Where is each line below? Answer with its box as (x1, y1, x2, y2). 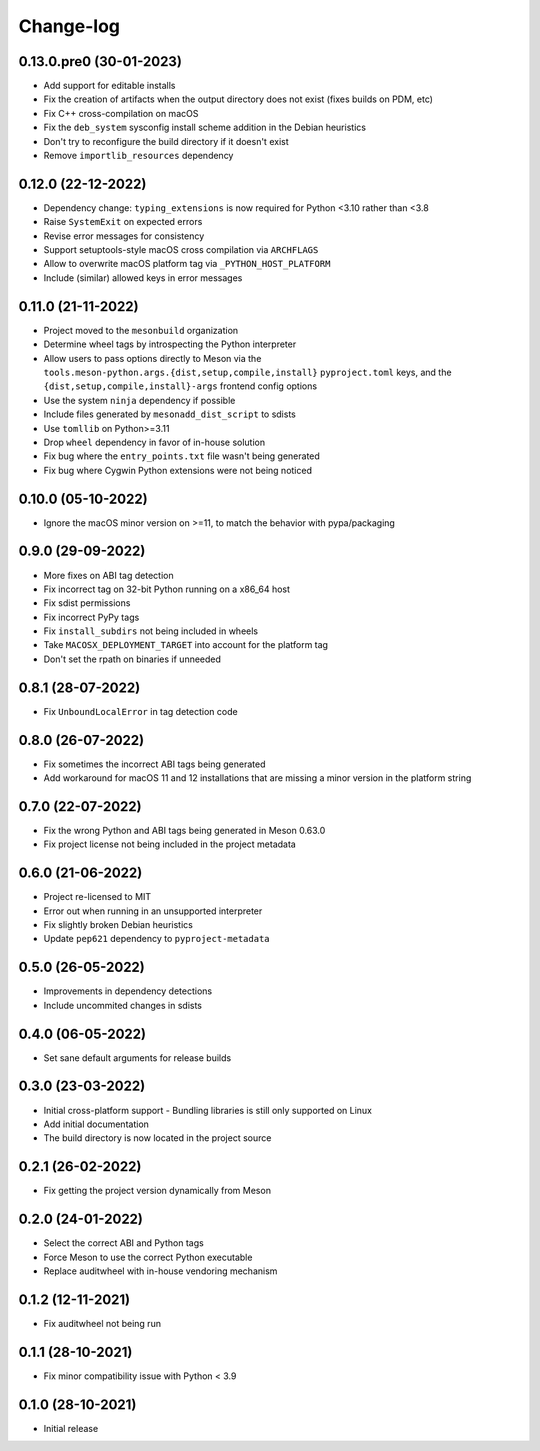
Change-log (18, 15, 120, 37)
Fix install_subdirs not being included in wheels (43, 625, 259, 637)
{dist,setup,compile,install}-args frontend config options (43, 380, 318, 392)
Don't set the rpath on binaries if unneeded (43, 653, 222, 665)
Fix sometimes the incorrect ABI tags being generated (43, 758, 266, 770)
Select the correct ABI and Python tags (43, 1237, 204, 1249)
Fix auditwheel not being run (43, 1317, 162, 1329)
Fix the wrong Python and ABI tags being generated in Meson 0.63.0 (43, 824, 326, 836)
